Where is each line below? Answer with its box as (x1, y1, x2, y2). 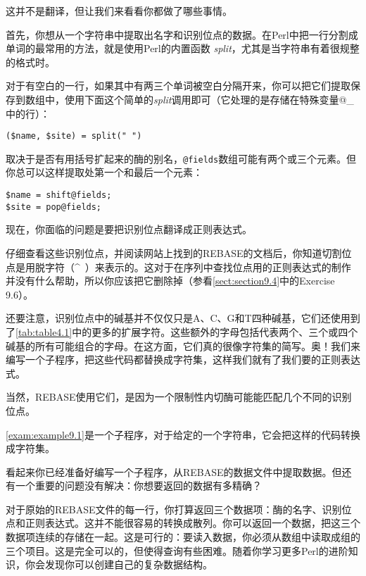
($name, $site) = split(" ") (6, 131, 142, 142)
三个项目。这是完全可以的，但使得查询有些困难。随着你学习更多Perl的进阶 (6, 543, 348, 558)
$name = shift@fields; (6, 190, 112, 201)
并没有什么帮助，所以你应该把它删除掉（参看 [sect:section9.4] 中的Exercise (6, 273, 335, 288)
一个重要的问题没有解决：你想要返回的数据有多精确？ (15, 478, 262, 493)
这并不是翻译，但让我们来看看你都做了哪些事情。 (6, 4, 232, 18)
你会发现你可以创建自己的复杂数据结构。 (25, 557, 213, 572)
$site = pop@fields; (6, 201, 102, 212)
